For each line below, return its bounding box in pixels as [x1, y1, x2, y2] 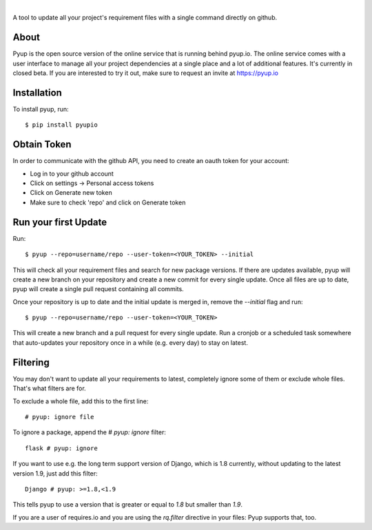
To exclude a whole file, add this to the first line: [12, 396, 149, 405]
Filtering [12, 357, 50, 368]
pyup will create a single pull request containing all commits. [12, 285, 184, 293]
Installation [12, 87, 62, 98]
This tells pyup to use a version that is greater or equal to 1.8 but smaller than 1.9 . [12, 500, 242, 509]
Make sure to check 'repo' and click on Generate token [30, 198, 186, 206]
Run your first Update [12, 216, 107, 228]
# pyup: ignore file [25, 413, 94, 421]
